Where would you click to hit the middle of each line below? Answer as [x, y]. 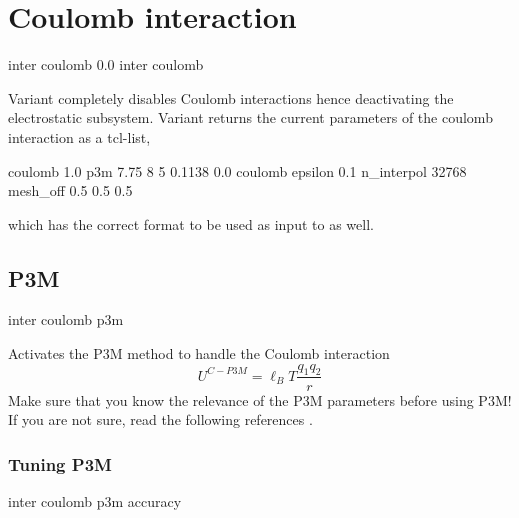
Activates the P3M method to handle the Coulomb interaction [199, 353]
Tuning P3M [60, 463]
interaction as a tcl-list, [79, 136]
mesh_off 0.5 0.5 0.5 [70, 190]
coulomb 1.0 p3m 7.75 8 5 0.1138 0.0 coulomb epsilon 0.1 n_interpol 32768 [237, 170]
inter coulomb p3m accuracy [95, 500]
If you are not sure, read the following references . [160, 419]
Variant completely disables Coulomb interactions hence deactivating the [231, 97]
